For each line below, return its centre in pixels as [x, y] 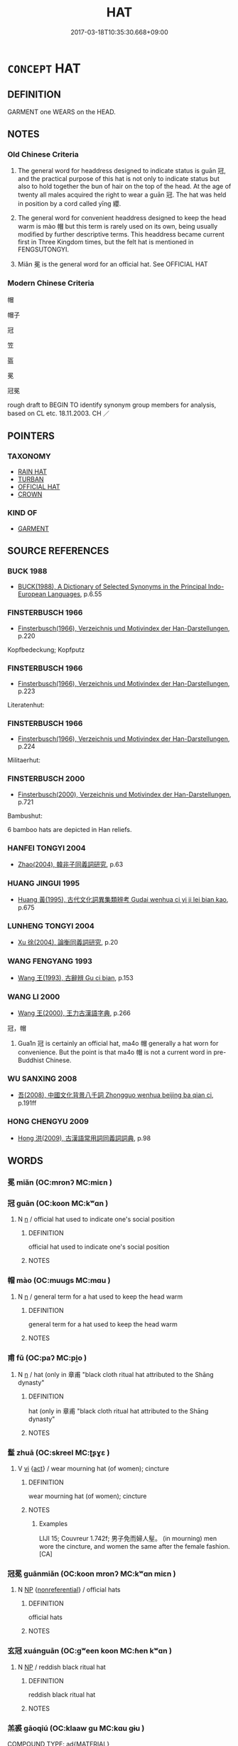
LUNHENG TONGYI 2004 [51, 926]
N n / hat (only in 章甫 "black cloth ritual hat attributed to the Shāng [116, 1374]
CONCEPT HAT [44, 68]
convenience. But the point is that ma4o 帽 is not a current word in [114, 1052]
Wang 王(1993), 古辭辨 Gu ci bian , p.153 [75, 977]
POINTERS [31, 436]
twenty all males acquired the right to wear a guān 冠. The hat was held [122, 195]
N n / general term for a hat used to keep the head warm [100, 1296]
